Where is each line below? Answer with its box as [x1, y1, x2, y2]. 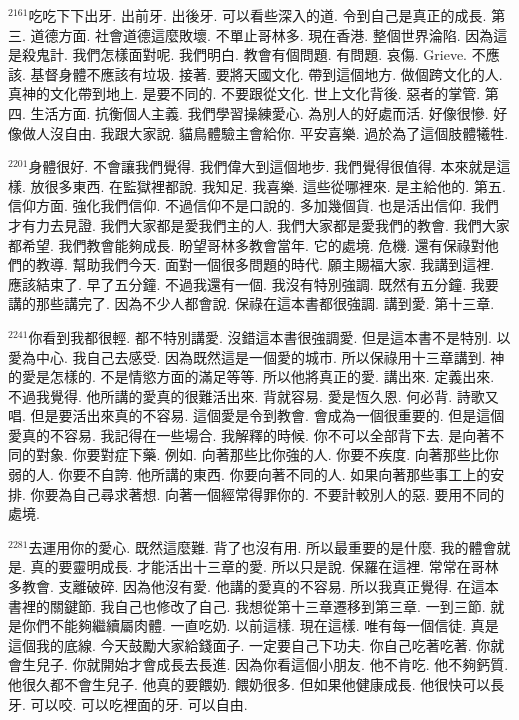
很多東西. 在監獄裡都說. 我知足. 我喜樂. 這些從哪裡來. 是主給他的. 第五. [44, 175, 506, 196]
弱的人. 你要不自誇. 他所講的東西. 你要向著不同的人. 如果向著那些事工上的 [8, 464, 491, 485]
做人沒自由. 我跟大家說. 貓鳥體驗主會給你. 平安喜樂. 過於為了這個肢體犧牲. [21, 122, 509, 143]
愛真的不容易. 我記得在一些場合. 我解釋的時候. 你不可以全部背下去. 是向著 [8, 424, 491, 445]
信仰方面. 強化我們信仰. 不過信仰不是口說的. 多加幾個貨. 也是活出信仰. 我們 [8, 195, 499, 216]
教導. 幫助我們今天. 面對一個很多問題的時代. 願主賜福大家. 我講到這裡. [35, 254, 495, 275]
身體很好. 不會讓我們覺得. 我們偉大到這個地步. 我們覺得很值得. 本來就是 [28, 156, 497, 177]
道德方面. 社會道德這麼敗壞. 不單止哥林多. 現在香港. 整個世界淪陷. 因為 [30, 24, 494, 45]
